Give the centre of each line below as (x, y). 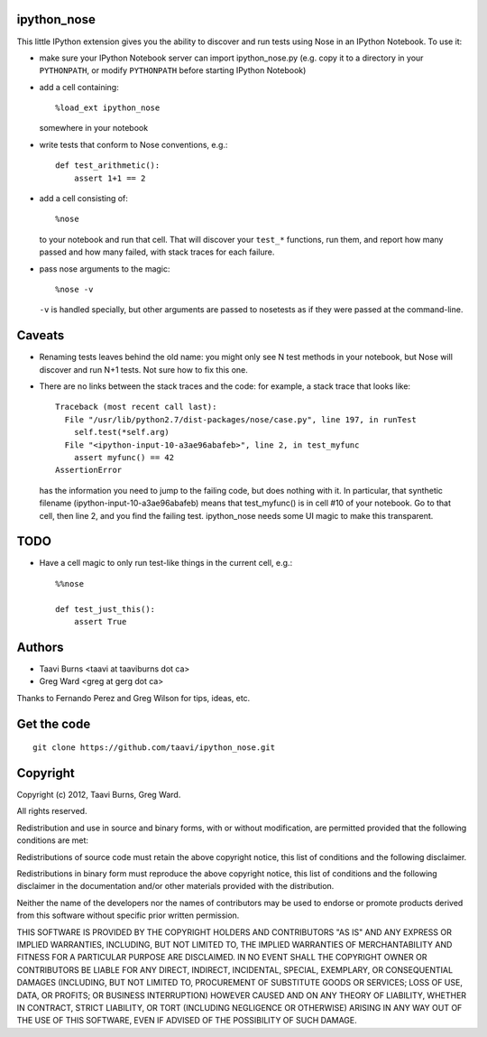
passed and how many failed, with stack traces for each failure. (157, 252)
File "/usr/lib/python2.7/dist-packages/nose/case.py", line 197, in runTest (240, 419)
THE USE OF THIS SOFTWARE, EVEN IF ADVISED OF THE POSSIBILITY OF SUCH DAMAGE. (187, 1021)
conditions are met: (53, 840)
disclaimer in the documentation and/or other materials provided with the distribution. (175, 886)
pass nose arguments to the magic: (105, 269)
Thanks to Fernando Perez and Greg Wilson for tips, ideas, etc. (133, 698)
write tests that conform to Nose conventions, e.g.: (133, 144)
